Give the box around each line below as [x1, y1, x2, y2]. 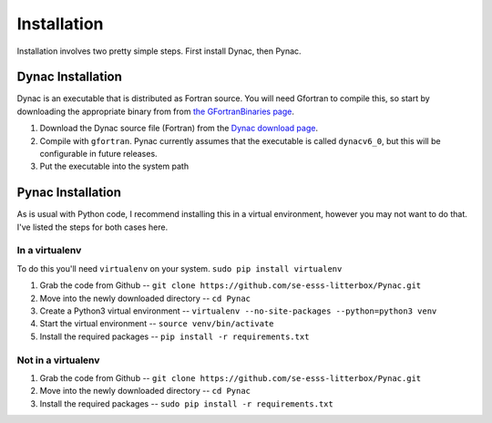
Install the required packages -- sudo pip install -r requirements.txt [39, 397, 334, 409]
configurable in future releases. [39, 149, 159, 160]
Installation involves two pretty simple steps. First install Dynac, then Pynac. [16, 46, 302, 57]
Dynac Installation [16, 69, 123, 85]
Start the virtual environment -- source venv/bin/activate [39, 318, 274, 329]
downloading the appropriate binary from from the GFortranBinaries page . [16, 106, 295, 117]
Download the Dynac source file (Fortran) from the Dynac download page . [39, 123, 319, 134]
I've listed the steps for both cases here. [16, 222, 169, 232]
